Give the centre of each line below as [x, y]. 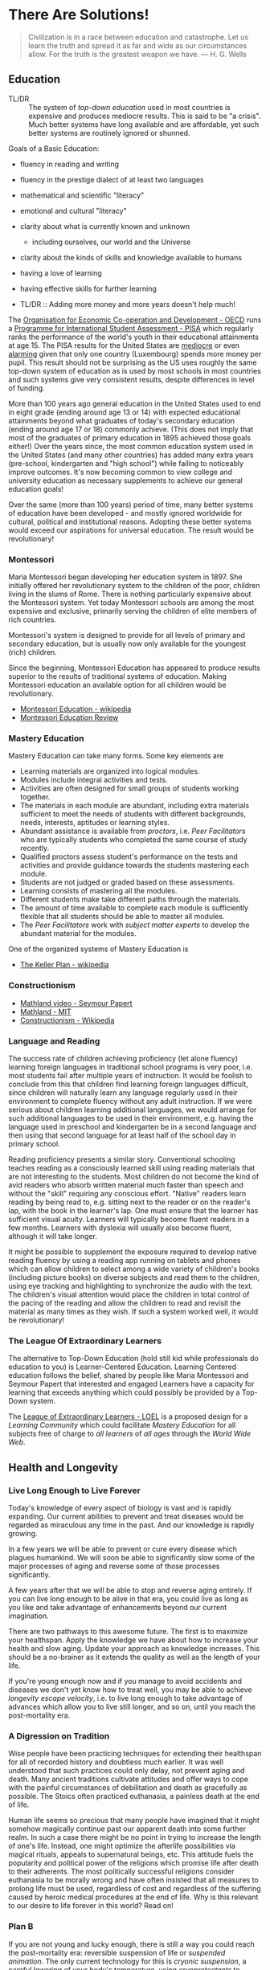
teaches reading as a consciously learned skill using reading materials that [132, 1167]
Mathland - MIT [46, 1012]
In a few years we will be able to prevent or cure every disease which [123, 1549]
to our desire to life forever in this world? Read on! [91, 1906]
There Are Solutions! [79, 15]
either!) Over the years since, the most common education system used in [131, 446]
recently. [35, 848]
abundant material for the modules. [78, 934]
